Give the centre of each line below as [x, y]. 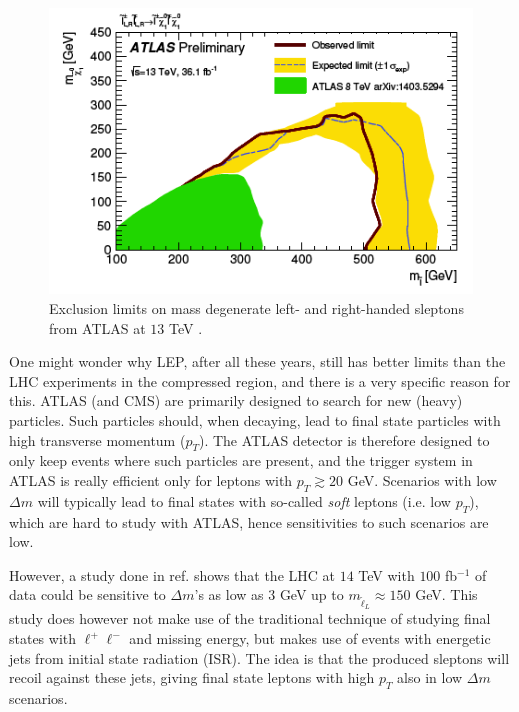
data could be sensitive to [87, 594]
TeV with [386, 574]
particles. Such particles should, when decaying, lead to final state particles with [255, 419]
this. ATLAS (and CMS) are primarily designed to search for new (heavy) [236, 400]
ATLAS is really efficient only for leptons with [151, 479]
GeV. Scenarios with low [422, 479]
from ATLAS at [97, 327]
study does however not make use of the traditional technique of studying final [250, 618]
